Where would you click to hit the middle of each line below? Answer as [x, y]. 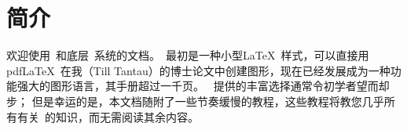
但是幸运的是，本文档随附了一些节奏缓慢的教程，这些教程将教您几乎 [208, 101]
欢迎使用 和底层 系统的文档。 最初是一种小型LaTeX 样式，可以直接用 [188, 55]
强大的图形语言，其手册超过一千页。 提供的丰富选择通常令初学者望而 [198, 86]
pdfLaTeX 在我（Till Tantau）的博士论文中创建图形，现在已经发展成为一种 [198, 70]
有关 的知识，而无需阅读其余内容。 [108, 116]
